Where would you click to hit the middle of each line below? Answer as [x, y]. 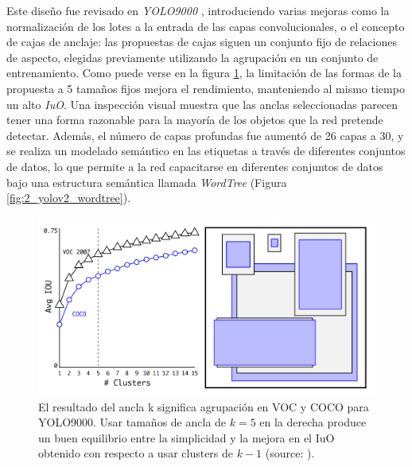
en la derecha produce [313, 422]
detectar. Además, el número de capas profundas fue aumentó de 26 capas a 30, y [205, 135]
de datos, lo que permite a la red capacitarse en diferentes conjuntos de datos [195, 166]
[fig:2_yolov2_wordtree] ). [69, 198]
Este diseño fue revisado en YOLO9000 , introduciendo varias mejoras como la [198, 10]
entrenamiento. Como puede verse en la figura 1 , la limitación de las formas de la [204, 73]
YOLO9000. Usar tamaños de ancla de [132, 422]
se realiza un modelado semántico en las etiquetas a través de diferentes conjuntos [206, 151]
